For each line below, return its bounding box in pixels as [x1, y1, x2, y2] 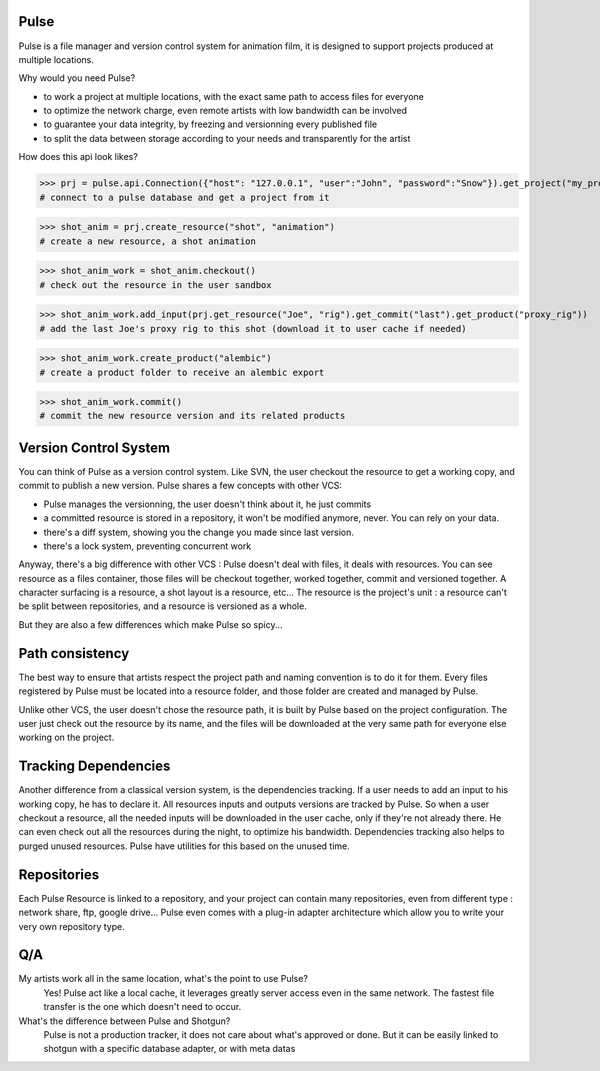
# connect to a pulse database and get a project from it [39, 191, 330, 203]
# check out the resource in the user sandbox [39, 279, 272, 290]
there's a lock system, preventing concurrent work [43, 540, 252, 552]
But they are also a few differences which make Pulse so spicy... [18, 618, 284, 630]
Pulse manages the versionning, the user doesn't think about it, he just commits [43, 498, 372, 510]
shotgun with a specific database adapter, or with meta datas [43, 1043, 296, 1055]
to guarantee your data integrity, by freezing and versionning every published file [43, 118, 378, 130]
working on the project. [18, 731, 115, 744]
